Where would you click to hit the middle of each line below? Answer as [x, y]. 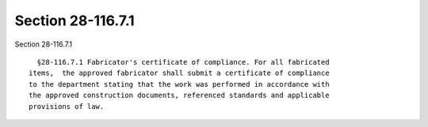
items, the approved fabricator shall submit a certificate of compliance [179, 73]
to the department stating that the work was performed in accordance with [179, 84]
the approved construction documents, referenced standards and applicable [179, 95]
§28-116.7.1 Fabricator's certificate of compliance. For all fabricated [183, 62]
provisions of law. [67, 106]
